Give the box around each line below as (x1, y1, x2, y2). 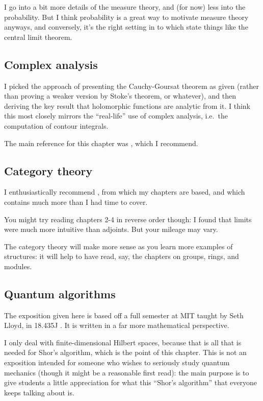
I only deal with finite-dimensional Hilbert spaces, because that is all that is (4, 337, 242, 347)
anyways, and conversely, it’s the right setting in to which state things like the (4, 21, 248, 32)
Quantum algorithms (4, 286, 116, 301)
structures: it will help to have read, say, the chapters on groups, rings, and (4, 251, 239, 262)
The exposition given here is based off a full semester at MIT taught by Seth (4, 310, 244, 320)
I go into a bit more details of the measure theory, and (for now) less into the (4, 2, 246, 12)
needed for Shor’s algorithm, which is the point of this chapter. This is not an (4, 347, 247, 358)
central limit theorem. (4, 31, 72, 42)
